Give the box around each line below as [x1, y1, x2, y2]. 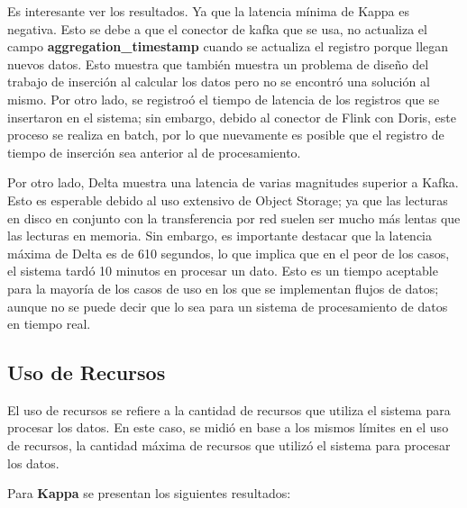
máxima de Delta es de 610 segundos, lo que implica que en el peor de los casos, [7, 243, 450, 262]
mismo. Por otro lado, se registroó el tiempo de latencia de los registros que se [7, 89, 440, 108]
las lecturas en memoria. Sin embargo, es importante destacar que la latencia [7, 226, 433, 245]
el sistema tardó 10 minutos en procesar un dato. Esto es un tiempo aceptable [7, 261, 438, 280]
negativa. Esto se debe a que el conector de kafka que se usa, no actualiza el [7, 19, 427, 38]
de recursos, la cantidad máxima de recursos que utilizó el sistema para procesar [7, 436, 451, 455]
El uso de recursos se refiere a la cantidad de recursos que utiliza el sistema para [7, 400, 451, 419]
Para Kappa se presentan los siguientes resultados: [7, 484, 291, 503]
